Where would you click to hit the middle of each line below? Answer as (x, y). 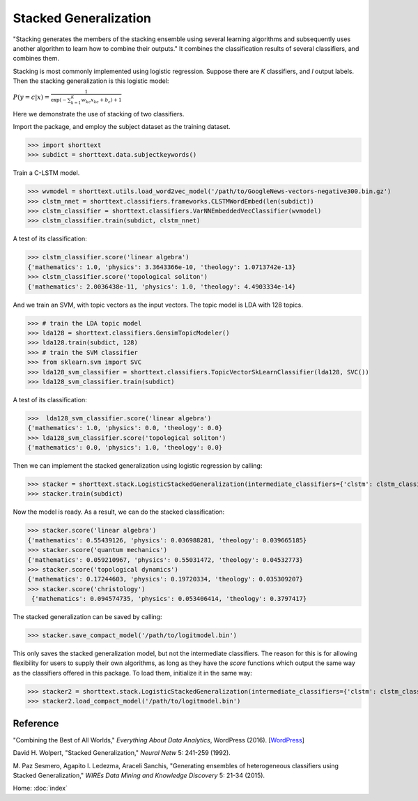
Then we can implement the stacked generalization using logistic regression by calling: (138, 466)
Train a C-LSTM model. (46, 173)
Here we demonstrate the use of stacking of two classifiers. (99, 114)
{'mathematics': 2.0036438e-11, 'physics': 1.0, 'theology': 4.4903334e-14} (162, 287)
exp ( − (59, 100)
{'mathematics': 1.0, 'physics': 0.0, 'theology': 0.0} (125, 428)
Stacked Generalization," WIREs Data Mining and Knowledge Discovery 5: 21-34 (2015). (139, 775)
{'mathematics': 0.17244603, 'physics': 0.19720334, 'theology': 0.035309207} (165, 579)
